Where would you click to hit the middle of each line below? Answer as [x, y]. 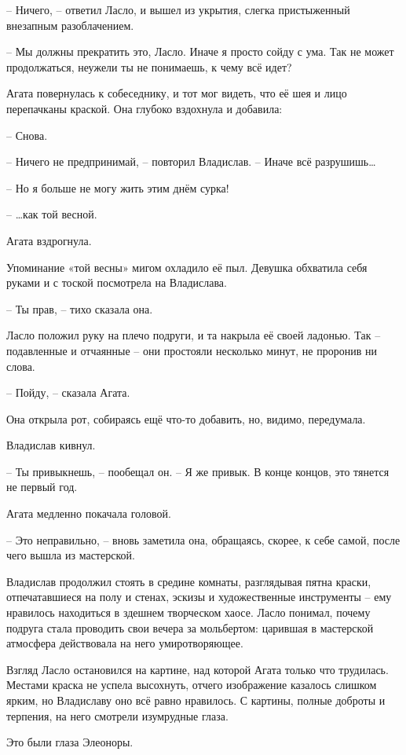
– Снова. [27, 135]
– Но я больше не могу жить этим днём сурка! [118, 187]
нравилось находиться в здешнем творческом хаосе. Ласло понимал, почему [188, 612]
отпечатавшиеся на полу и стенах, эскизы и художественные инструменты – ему [199, 597]
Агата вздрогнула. [49, 240]
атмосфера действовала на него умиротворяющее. [125, 643]
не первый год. [42, 487]
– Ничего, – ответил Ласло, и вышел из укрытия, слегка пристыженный [178, 9]
